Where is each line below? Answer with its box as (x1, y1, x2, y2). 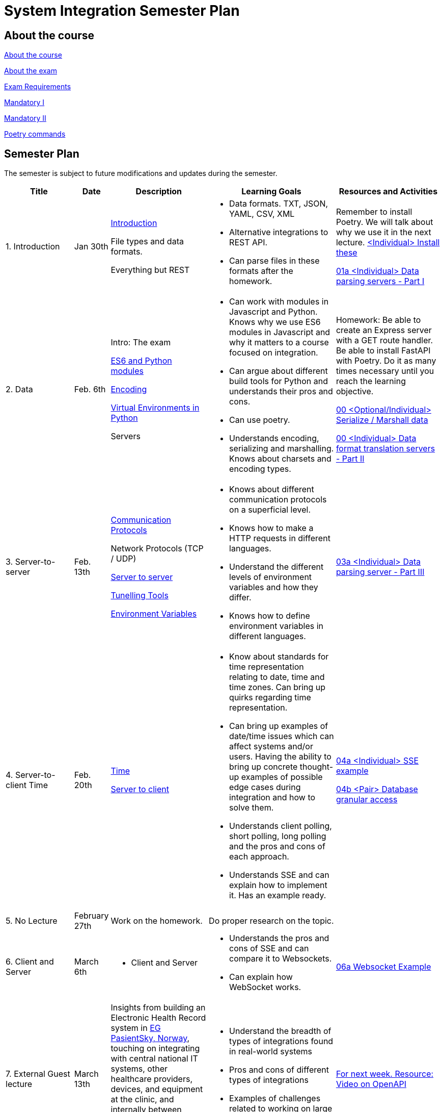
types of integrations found (229, 1036, 334, 1047)
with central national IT (110, 1053, 198, 1064)
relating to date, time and (229, 672, 325, 683)
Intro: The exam (110, 337, 171, 348)
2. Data (6, 384, 33, 395)
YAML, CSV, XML (229, 209, 295, 219)
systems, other (110, 1064, 168, 1074)
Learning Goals (241, 186, 301, 197)
